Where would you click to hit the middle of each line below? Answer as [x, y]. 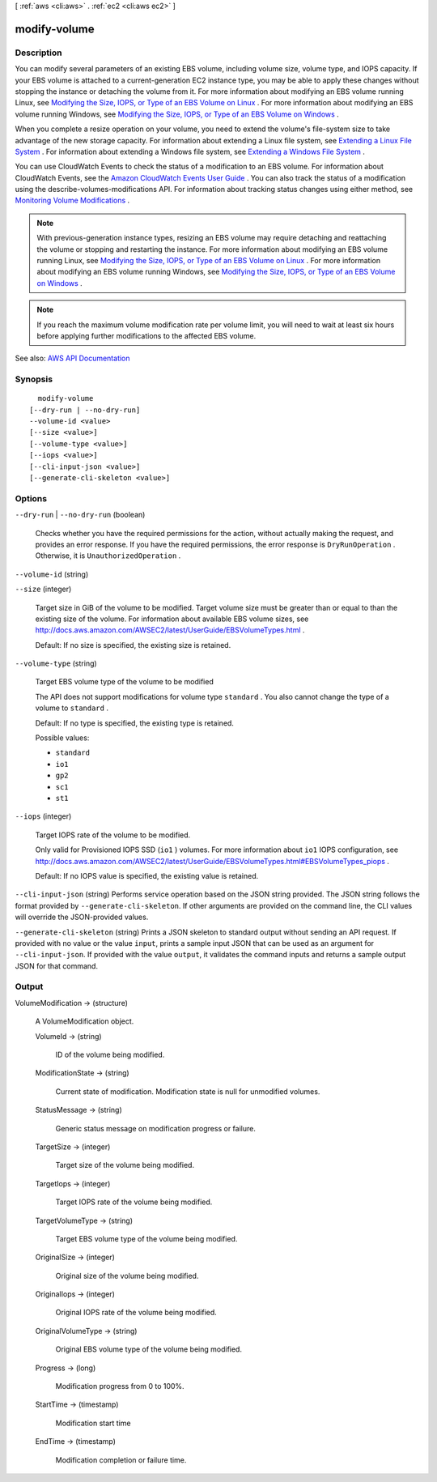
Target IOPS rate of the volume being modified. [134, 1202]
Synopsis [34, 379]
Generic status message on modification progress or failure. [156, 1128]
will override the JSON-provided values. [82, 917]
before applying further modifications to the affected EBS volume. [146, 335]
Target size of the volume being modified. [125, 1165]
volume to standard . [72, 708]
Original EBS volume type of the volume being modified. [149, 1349]
